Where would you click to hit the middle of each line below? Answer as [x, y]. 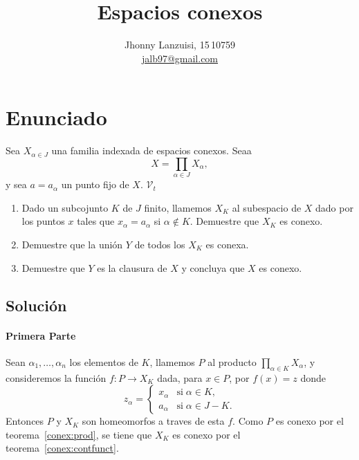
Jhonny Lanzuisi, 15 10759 [180, 45]
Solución [36, 305]
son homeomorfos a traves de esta [153, 421]
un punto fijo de [95, 184]
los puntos [43, 221]
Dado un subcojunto [65, 207]
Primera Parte [41, 335]
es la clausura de [132, 267]
